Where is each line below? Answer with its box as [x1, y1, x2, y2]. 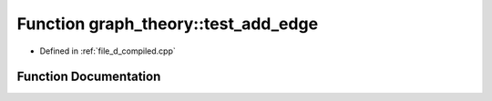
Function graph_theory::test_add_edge [16, 14, 319, 34]
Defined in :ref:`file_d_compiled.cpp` [39, 45, 177, 56]
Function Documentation [16, 69, 161, 85]
